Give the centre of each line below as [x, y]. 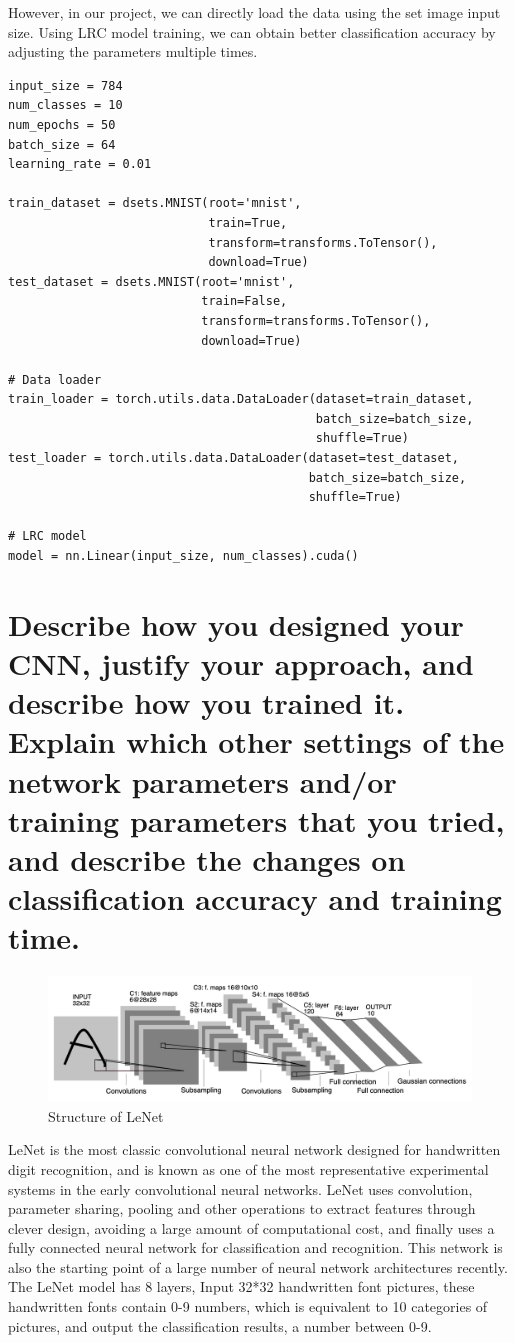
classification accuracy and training [255, 898]
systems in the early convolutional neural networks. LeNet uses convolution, [240, 1188]
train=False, [244, 301]
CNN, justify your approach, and [241, 663]
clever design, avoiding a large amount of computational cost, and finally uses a [251, 1227]
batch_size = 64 [62, 144]
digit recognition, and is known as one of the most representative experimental [248, 1168]
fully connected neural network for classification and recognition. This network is [255, 1247]
